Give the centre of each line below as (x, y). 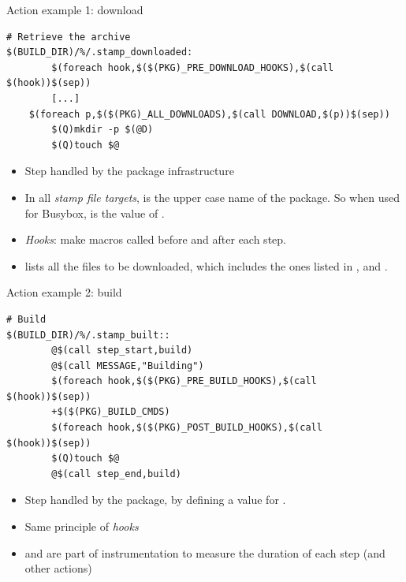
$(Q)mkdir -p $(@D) (102, 130)
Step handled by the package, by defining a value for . (155, 500)
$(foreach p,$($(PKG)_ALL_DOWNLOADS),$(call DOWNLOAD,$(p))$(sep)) (209, 114)
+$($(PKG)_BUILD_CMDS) (111, 412)
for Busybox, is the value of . (95, 213)
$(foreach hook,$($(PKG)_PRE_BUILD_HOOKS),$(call (184, 381)
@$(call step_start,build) (122, 351)
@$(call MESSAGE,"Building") (128, 366)
